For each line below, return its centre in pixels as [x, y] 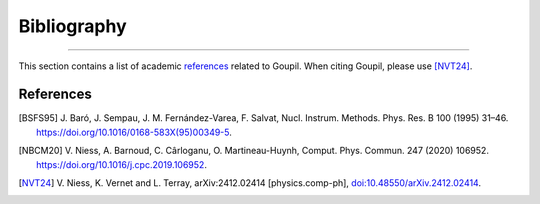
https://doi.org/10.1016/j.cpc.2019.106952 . [121, 164]
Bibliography [72, 26]
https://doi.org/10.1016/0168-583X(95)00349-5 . [134, 132]
